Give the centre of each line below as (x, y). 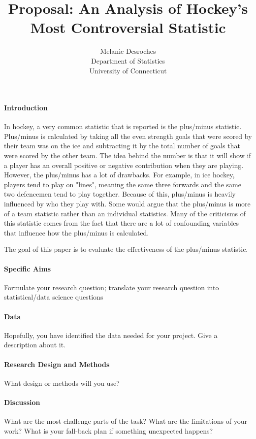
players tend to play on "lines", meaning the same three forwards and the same (123, 184)
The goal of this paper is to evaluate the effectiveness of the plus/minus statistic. (126, 249)
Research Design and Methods (57, 364)
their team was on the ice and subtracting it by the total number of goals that (122, 146)
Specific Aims (28, 268)
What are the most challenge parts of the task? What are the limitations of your (126, 421)
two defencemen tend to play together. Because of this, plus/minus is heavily (120, 194)
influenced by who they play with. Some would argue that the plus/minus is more (127, 204)
